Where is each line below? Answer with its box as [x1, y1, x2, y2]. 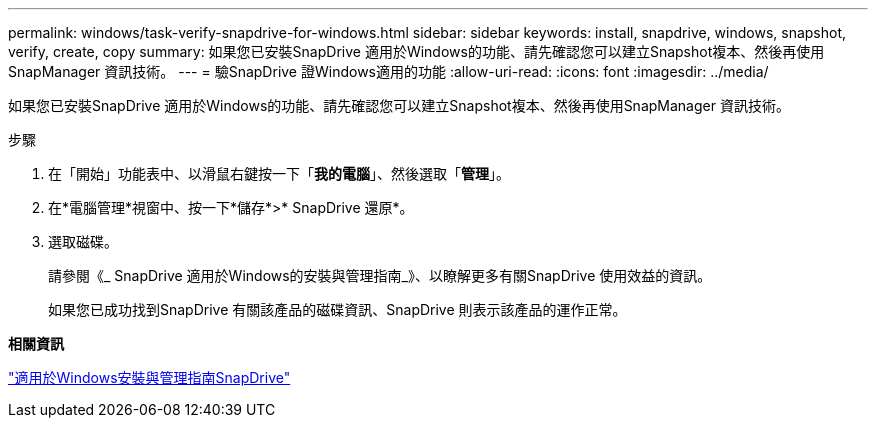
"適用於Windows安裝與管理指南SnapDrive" [8, 369, 291, 386]
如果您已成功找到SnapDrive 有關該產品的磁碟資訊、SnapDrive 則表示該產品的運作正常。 [48, 301, 627, 318]
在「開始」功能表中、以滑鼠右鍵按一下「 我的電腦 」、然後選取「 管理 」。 [48, 165, 510, 182]
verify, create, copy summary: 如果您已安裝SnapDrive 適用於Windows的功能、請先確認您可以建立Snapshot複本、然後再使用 [8, 43, 825, 60]
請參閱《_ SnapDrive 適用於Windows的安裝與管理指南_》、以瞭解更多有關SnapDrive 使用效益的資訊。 [48, 267, 712, 284]
